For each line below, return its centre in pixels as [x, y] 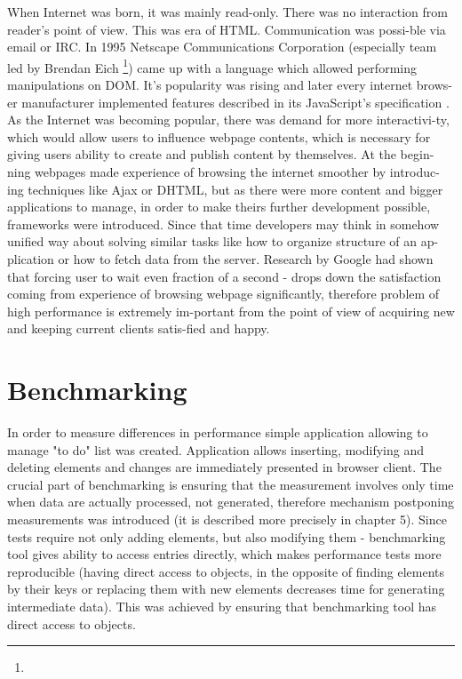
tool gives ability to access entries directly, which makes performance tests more [224, 554]
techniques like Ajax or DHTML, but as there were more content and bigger [235, 189]
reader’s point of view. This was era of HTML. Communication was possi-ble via [227, 29]
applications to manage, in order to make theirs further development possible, [219, 207]
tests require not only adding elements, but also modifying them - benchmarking [227, 536]
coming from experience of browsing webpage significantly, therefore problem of [223, 294]
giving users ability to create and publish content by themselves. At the [202, 154]
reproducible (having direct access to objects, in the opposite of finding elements [226, 571]
